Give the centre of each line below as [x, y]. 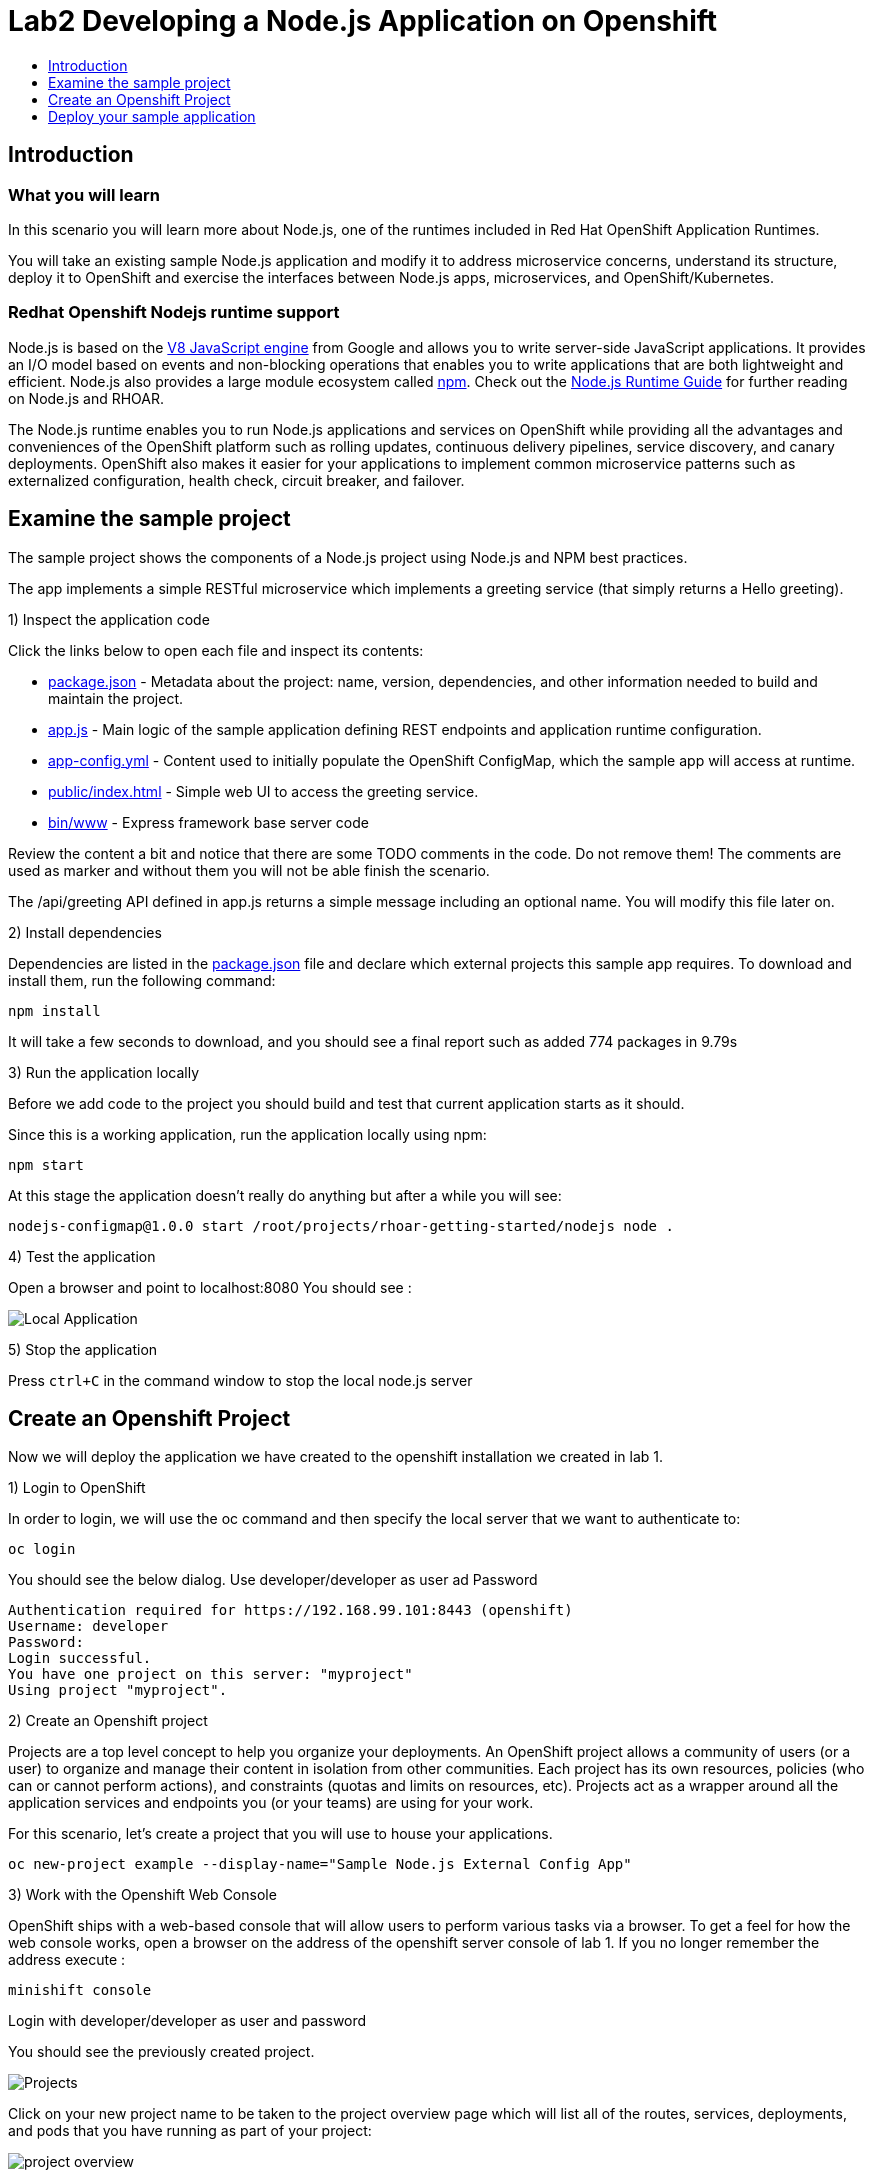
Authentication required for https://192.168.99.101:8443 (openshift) [290, 1610]
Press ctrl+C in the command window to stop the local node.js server [240, 1380]
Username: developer [88, 1626]
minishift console [80, 1990]
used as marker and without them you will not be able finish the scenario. [249, 870]
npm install [54, 1010]
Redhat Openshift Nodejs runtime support [174, 312]
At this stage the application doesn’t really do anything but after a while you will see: [285, 1195]
